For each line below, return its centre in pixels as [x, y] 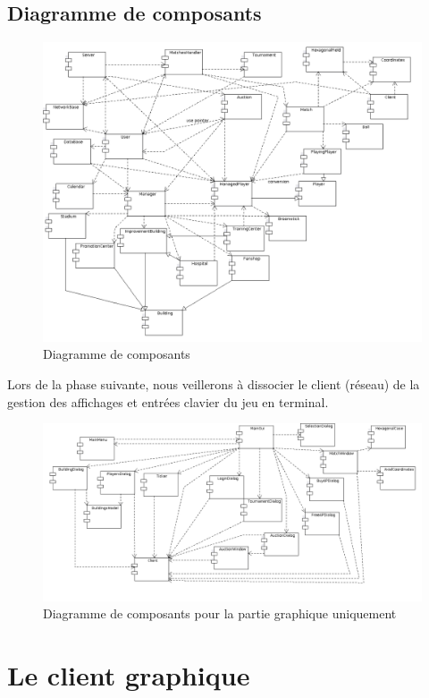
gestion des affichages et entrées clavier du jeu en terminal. [168, 401]
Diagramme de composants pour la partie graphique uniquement [220, 613]
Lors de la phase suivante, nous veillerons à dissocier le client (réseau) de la [214, 383]
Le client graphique [129, 675]
